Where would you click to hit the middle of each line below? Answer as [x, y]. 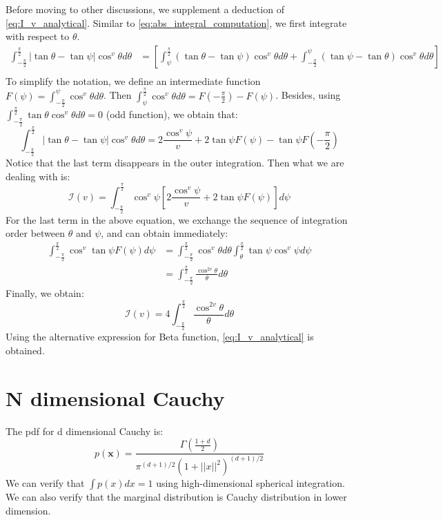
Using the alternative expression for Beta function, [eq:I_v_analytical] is [160, 337]
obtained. [25, 350]
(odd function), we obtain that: [172, 114]
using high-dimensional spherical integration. [250, 483]
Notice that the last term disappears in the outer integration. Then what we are [175, 163]
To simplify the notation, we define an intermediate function [133, 80]
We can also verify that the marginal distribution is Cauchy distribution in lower [176, 497]
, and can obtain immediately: [165, 233]
